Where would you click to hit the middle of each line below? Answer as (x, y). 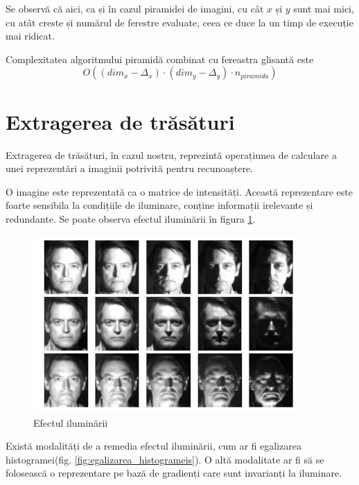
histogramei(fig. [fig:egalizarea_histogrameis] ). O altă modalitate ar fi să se (165, 459)
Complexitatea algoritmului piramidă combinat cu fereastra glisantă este (160, 59)
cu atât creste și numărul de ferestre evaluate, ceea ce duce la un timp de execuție (179, 22)
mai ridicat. (30, 36)
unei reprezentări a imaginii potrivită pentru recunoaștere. (129, 168)
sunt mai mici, (324, 8)
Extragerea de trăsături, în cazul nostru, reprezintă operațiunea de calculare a (171, 154)
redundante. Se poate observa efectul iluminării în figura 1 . (131, 218)
